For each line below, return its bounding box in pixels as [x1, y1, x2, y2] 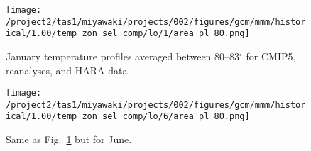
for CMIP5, [246, 48, 296, 63]
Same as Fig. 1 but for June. [6, 132, 132, 147]
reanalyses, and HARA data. [6, 62, 131, 77]
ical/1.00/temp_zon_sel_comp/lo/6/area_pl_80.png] [6, 111, 250, 122]
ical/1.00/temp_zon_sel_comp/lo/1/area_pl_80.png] [6, 28, 250, 39]
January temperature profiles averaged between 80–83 [6, 48, 240, 63]
